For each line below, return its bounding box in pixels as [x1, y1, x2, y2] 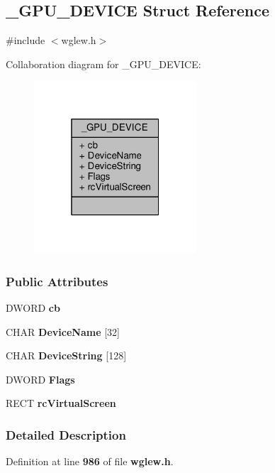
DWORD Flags [6, 371, 75, 386]
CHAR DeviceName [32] [6, 324, 120, 339]
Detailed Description [6, 425, 126, 443]
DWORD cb [6, 300, 60, 315]
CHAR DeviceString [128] [6, 348, 127, 363]
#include [6, 33, 45, 48]
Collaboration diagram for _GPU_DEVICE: [6, 56, 201, 71]
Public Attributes [6, 272, 108, 290]
